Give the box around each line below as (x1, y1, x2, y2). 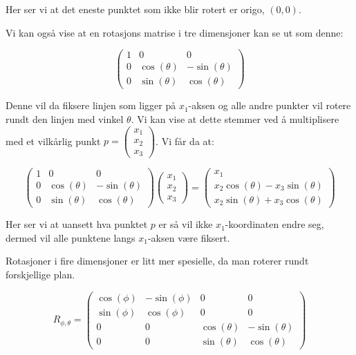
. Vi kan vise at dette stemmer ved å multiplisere (131, 111, 339, 126)
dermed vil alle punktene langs (6, 230, 135, 244)
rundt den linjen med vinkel (6, 111, 124, 126)
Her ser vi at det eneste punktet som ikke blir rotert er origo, (6, 2, 265, 16)
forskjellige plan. (6, 267, 75, 281)
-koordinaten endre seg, (225, 217, 324, 231)
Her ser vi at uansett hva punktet (6, 217, 148, 231)
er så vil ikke (158, 217, 213, 231)
